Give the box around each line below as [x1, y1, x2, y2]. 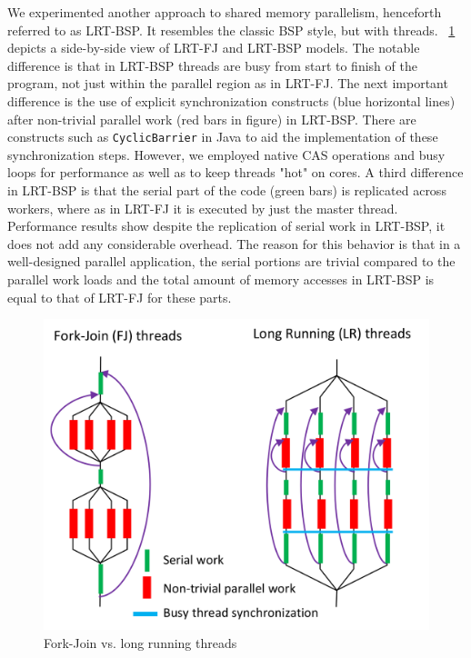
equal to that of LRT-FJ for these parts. [7, 287, 232, 306]
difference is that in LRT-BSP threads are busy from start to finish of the [7, 55, 417, 75]
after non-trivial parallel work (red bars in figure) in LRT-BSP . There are [7, 109, 416, 128]
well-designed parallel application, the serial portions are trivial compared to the [7, 252, 456, 271]
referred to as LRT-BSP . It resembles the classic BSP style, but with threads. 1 [7, 20, 456, 39]
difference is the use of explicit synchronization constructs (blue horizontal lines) [7, 91, 456, 110]
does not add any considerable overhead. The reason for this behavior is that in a [7, 234, 461, 253]
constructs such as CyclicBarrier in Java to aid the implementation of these [7, 127, 438, 146]
